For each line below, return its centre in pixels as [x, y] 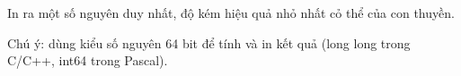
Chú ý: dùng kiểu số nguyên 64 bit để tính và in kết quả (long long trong [209, 42]
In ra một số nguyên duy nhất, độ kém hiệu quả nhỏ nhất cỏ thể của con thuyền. [231, 13]
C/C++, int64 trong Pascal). [88, 60]
